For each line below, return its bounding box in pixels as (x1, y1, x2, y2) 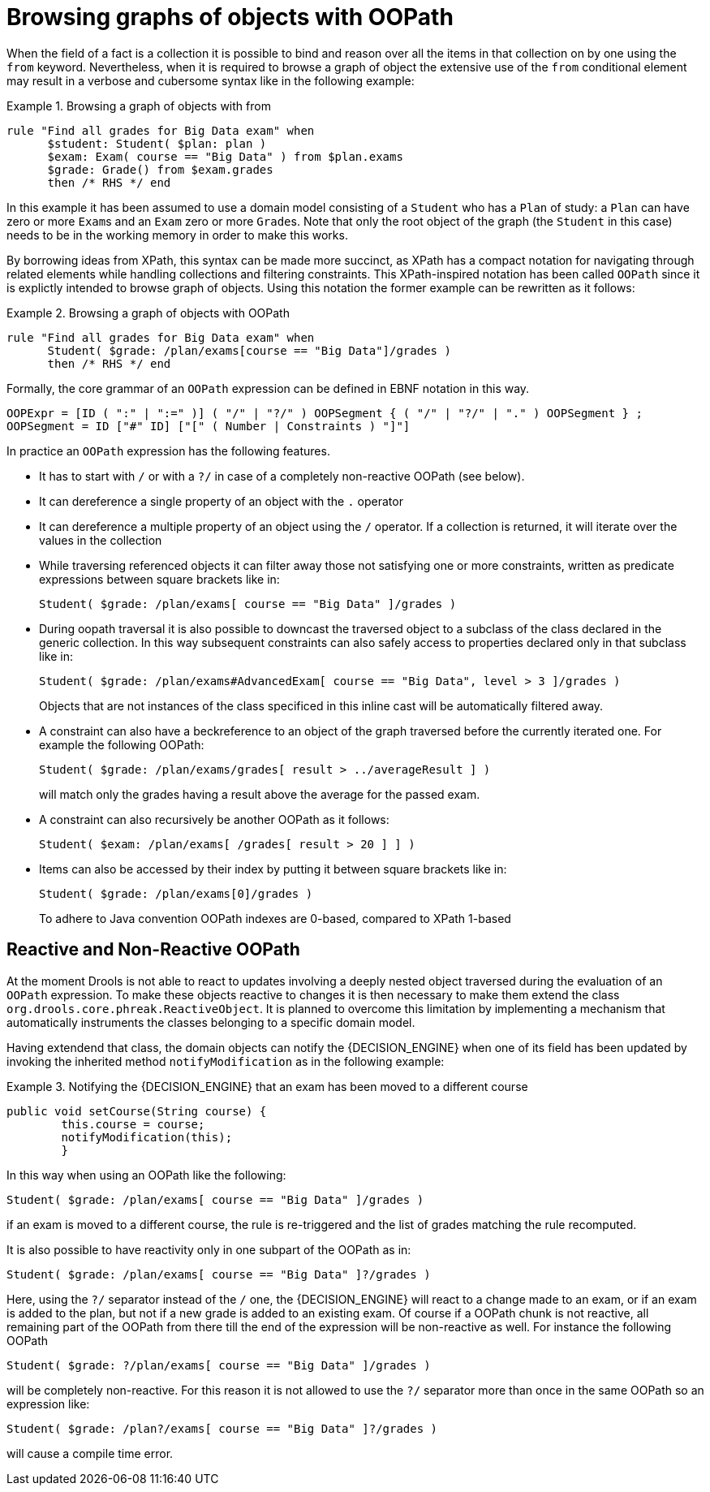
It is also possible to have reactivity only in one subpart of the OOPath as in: (6, 1242, 411, 1257)
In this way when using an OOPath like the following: (6, 1167, 286, 1182)
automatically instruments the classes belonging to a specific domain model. (6, 1015, 415, 1029)
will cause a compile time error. (6, 1446, 174, 1460)
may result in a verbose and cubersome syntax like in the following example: (6, 73, 415, 88)
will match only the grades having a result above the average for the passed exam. (39, 787, 480, 801)
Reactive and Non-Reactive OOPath (6, 939, 300, 960)
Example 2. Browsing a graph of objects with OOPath (6, 305, 290, 320)
